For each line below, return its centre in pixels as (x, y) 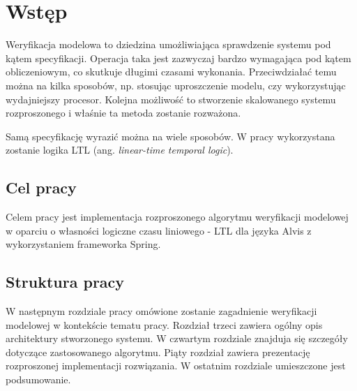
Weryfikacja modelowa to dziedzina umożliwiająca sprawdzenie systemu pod (168, 44)
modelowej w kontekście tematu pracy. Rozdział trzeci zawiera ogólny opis (164, 324)
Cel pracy (41, 187)
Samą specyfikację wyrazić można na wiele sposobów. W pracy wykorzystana (170, 136)
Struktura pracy (65, 282)
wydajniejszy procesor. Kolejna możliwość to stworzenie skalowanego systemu (171, 99)
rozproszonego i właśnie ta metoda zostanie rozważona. (123, 113)
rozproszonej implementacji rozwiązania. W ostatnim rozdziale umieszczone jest (176, 366)
